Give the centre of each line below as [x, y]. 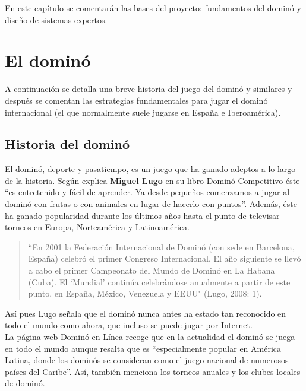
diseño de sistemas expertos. [56, 19]
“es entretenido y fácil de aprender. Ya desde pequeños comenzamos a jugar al [147, 192]
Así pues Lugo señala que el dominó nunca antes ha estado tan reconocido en [146, 313]
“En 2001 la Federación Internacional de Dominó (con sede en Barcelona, [161, 247]
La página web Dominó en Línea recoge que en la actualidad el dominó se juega [150, 337]
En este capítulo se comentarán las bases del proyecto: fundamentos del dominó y [153, 8]
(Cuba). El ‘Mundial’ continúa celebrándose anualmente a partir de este [159, 282]
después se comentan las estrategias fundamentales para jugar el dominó [136, 100]
